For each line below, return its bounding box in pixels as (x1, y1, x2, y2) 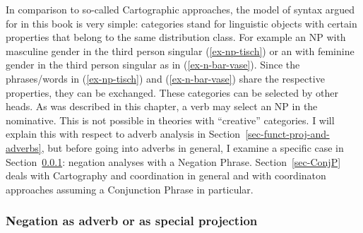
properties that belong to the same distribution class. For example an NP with (6, 30, 346, 44)
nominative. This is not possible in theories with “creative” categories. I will (6, 112, 335, 127)
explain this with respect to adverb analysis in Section (6, 126, 241, 141)
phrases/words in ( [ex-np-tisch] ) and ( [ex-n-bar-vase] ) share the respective (6, 71, 325, 85)
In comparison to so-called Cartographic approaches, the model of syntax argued (6, 2, 355, 16)
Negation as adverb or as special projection (6, 212, 258, 229)
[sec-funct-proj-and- (245, 126, 330, 141)
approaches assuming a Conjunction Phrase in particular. (6, 181, 254, 196)
